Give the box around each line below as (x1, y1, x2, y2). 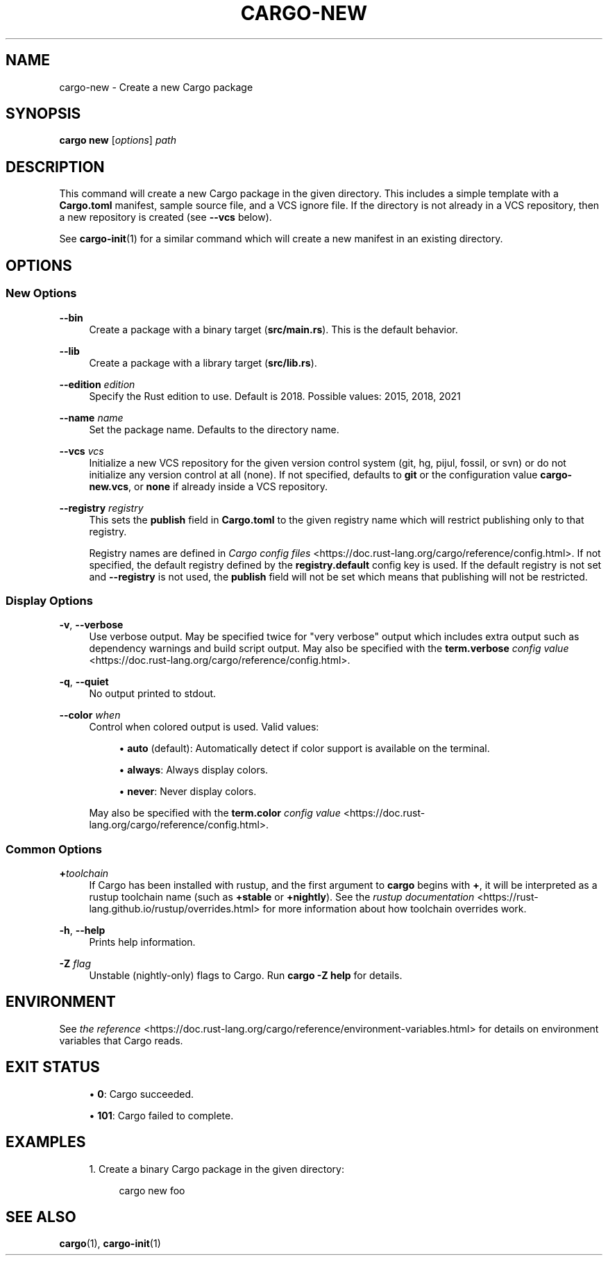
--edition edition (59, 378, 135, 390)
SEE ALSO (6, 1208, 76, 1226)
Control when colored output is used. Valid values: (89, 721, 319, 733)
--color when (59, 709, 121, 721)
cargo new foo (119, 1184, 185, 1196)
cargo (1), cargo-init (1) (59, 1237, 161, 1250)
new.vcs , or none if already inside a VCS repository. (89, 480, 328, 492)
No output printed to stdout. (89, 687, 217, 700)
